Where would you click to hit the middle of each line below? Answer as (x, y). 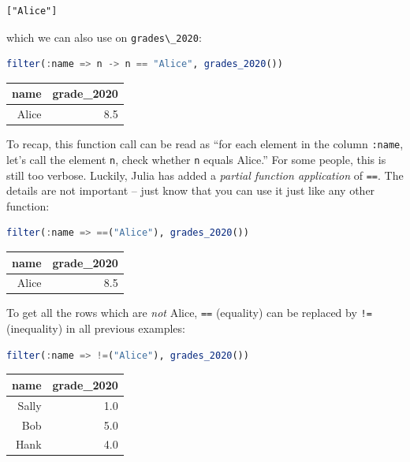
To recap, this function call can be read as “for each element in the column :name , (205, 144)
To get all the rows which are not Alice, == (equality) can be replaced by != (189, 313)
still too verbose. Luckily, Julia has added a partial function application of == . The (205, 175)
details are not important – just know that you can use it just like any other (191, 190)
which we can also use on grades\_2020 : (104, 37)
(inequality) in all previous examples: (96, 328)
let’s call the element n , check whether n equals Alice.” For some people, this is (196, 159)
